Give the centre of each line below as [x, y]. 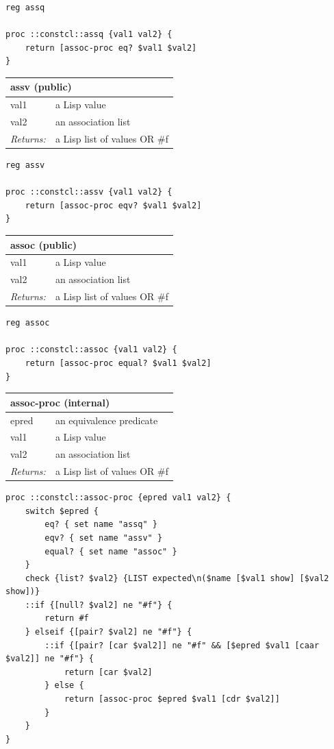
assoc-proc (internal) [60, 402]
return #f [67, 618]
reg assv [25, 165]
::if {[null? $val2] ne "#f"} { [99, 605]
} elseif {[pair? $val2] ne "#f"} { [108, 632]
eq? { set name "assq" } [101, 525]
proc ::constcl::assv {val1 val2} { [89, 192]
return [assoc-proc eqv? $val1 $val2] [113, 205]
